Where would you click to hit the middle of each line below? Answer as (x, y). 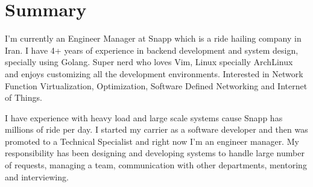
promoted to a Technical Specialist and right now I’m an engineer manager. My (152, 141)
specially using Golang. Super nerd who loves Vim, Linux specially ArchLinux (149, 62)
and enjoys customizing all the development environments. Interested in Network (154, 73)
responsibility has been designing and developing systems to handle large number (155, 153)
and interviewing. (37, 176)
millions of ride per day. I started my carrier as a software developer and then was (156, 129)
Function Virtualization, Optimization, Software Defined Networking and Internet (156, 85)
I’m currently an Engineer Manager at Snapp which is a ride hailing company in (153, 38)
